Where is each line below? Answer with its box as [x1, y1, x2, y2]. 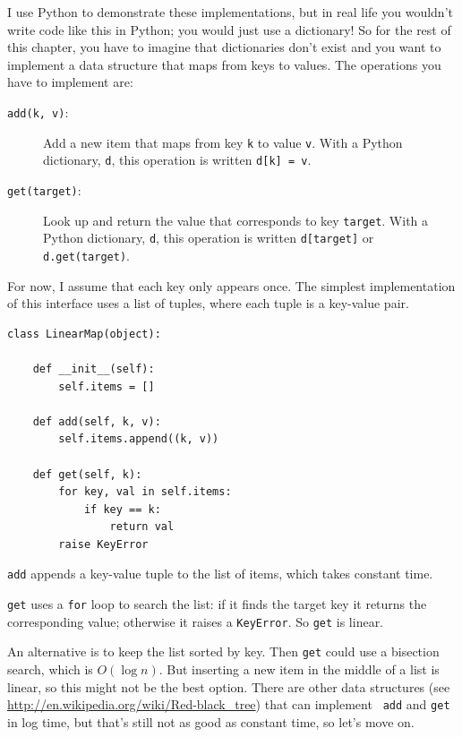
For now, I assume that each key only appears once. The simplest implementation [7, 276, 456, 295]
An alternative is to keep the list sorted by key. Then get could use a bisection [7, 642, 440, 661]
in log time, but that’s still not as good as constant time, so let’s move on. [7, 712, 415, 731]
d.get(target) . [43, 245, 130, 264]
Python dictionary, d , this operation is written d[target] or [43, 228, 374, 247]
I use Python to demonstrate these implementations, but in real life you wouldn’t [7, 3, 453, 21]
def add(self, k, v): [32, 415, 161, 428]
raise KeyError [58, 537, 149, 551]
